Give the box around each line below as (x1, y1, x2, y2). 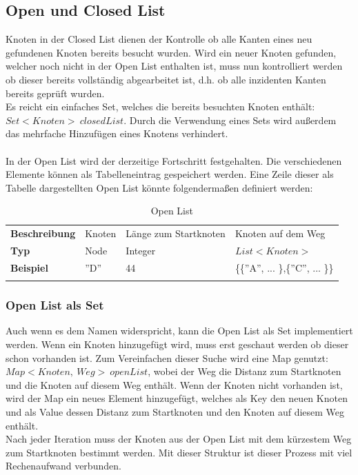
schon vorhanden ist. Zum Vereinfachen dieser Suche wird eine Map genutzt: (6, 350, 328, 365)
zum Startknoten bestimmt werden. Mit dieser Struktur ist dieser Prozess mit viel (6, 445, 352, 459)
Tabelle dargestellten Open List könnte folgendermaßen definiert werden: (6, 180, 313, 194)
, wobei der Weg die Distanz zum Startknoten (148, 364, 341, 378)
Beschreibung (10, 226, 76, 241)
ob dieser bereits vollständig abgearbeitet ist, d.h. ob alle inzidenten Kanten (6, 72, 326, 86)
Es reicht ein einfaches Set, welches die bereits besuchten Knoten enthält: (6, 99, 315, 114)
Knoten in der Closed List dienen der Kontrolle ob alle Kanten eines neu (6, 32, 312, 46)
